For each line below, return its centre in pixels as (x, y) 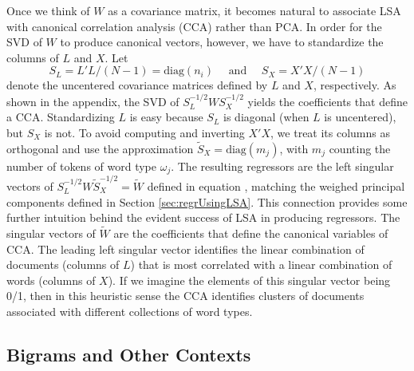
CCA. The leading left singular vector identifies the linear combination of (185, 249)
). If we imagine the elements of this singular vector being (249, 280)
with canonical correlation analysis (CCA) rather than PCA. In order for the (194, 26)
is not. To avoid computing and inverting (144, 132)
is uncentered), (360, 117)
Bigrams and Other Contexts (129, 354)
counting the (360, 148)
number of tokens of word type (81, 166)
